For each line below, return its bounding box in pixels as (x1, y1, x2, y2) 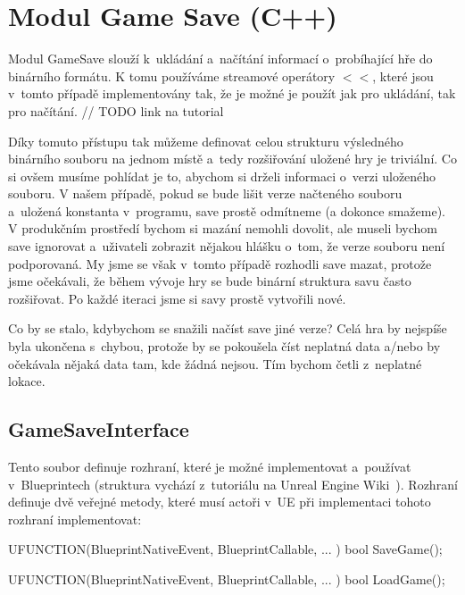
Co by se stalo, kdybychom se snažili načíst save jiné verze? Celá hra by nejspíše (8, 319, 447, 338)
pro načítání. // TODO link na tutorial (8, 101, 224, 120)
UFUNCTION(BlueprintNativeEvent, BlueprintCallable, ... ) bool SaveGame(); (8, 540, 443, 558)
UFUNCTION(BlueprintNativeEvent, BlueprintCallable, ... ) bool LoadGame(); (8, 569, 445, 588)
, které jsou (372, 66, 434, 85)
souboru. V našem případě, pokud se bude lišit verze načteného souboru (8, 184, 403, 203)
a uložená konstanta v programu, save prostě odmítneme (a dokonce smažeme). (8, 201, 445, 220)
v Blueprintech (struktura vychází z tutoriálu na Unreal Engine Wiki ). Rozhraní (8, 474, 458, 493)
